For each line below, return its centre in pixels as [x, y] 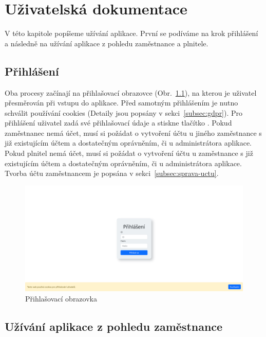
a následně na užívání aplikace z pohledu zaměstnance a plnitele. [107, 43]
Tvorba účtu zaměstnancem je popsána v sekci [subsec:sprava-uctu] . [112, 173]
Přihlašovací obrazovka [61, 298]
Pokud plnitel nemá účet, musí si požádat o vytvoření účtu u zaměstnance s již [129, 153]
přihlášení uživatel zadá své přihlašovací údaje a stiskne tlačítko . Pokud [118, 123]
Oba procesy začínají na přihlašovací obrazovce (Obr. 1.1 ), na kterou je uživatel [131, 92]
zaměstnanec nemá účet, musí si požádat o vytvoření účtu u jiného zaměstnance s [133, 132]
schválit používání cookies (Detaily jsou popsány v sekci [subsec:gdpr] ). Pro [124, 112]
